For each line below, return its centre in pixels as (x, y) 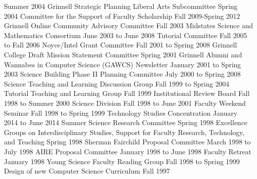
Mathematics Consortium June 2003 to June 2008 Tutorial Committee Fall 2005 (126, 35)
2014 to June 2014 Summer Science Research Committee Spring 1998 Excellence (126, 122)
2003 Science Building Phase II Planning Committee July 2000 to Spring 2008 (122, 74)
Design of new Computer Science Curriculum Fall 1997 (87, 171)
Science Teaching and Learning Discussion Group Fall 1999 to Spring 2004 (117, 83)
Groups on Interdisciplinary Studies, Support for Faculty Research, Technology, (124, 132)
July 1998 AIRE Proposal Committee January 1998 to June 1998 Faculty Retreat (128, 151)
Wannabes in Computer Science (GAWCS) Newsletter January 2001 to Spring (123, 64)
